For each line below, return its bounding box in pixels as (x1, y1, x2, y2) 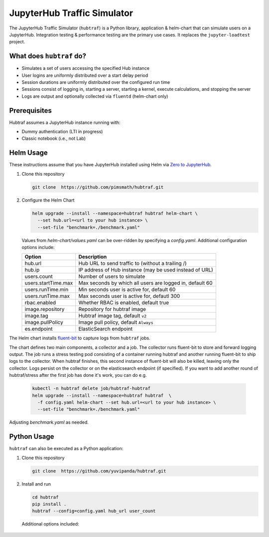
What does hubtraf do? (9, 52, 87, 60)
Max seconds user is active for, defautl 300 (78, 292, 180, 299)
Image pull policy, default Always (78, 319, 153, 326)
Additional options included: (21, 521, 79, 527)
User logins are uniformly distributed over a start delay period (21, 72, 148, 78)
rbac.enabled (24, 299, 56, 306)
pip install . (32, 502, 67, 507)
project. (9, 39, 25, 45)
